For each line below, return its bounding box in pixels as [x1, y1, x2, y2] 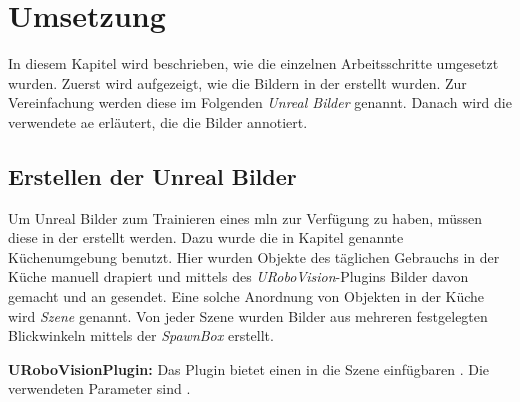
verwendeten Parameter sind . [8, 378, 191, 399]
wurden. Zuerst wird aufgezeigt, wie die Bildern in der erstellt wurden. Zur [8, 72, 467, 93]
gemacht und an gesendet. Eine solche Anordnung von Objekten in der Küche [8, 286, 485, 307]
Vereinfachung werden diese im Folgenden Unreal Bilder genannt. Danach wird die [8, 92, 512, 113]
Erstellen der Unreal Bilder [8, 160, 297, 191]
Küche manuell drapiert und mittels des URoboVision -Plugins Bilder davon [8, 266, 469, 287]
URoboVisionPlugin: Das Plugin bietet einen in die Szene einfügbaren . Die [8, 358, 490, 379]
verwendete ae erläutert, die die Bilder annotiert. [8, 111, 308, 132]
